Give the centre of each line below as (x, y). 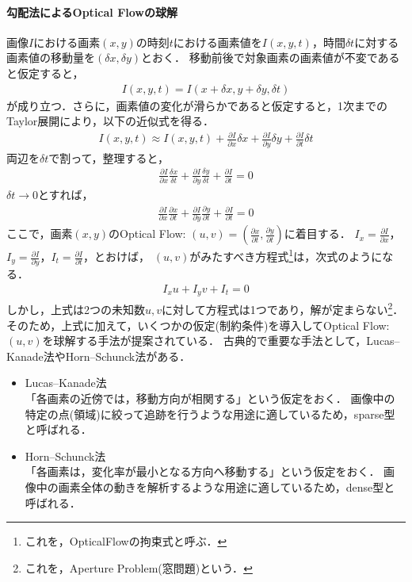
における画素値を (217, 42)
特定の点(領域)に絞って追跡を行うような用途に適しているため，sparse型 (210, 414)
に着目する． (317, 234)
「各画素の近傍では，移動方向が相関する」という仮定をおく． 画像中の (210, 398)
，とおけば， (117, 257)
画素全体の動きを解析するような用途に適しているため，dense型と (227, 487)
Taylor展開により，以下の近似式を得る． (111, 121)
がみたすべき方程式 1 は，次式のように (286, 255)
